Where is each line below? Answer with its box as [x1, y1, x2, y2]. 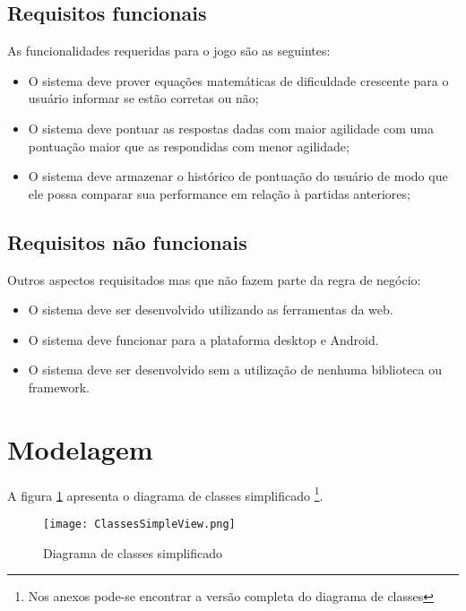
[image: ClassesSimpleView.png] [43, 517, 236, 530]
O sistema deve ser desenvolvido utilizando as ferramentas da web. [28, 300, 393, 319]
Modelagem [7, 430, 153, 467]
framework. [28, 377, 90, 396]
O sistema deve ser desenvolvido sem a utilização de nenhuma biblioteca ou [28, 360, 442, 379]
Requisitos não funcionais [7, 228, 247, 255]
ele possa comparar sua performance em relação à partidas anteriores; [28, 184, 410, 202]
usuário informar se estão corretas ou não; [28, 89, 259, 108]
